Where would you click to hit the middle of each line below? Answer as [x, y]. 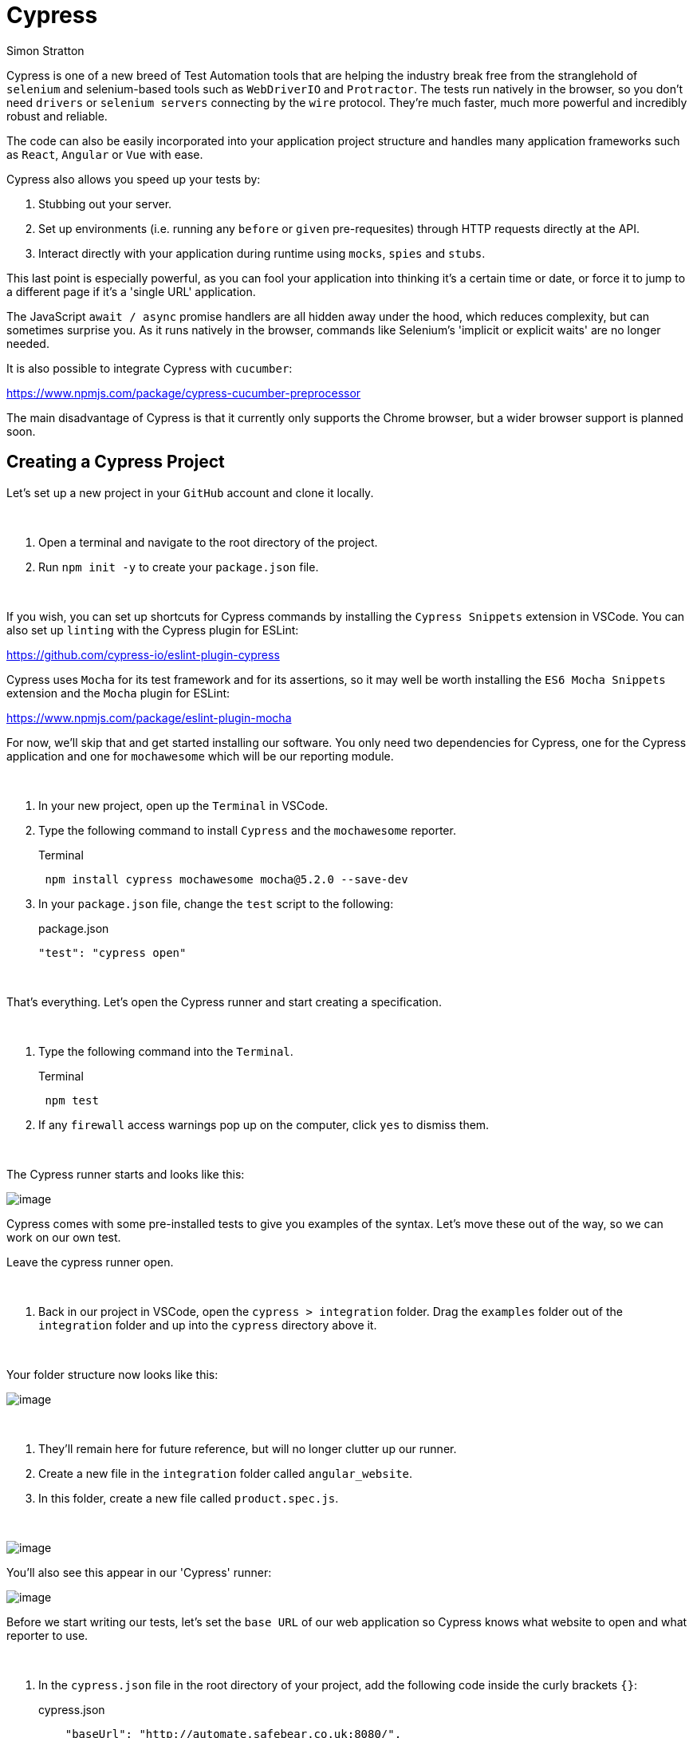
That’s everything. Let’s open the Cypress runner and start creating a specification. [224, 1001]
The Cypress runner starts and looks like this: [126, 1174]
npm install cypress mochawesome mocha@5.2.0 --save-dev [226, 879]
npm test [72, 1100]
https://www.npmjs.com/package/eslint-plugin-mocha [149, 717]
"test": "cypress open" [112, 952]
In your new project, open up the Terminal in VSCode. [183, 805]
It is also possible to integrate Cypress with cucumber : [150, 368]
